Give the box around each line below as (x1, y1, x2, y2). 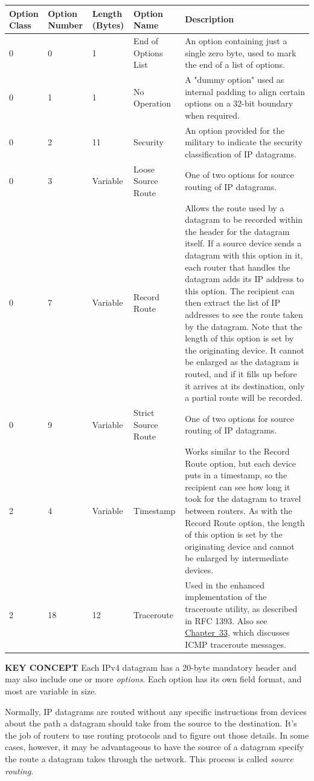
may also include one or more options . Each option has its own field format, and (5, 673, 302, 685)
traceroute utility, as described (185, 602, 298, 615)
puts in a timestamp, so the (185, 469, 287, 481)
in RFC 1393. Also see (185, 614, 268, 627)
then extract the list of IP (185, 296, 280, 309)
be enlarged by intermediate (185, 552, 289, 564)
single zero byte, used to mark (185, 46, 296, 59)
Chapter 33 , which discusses (185, 626, 290, 639)
